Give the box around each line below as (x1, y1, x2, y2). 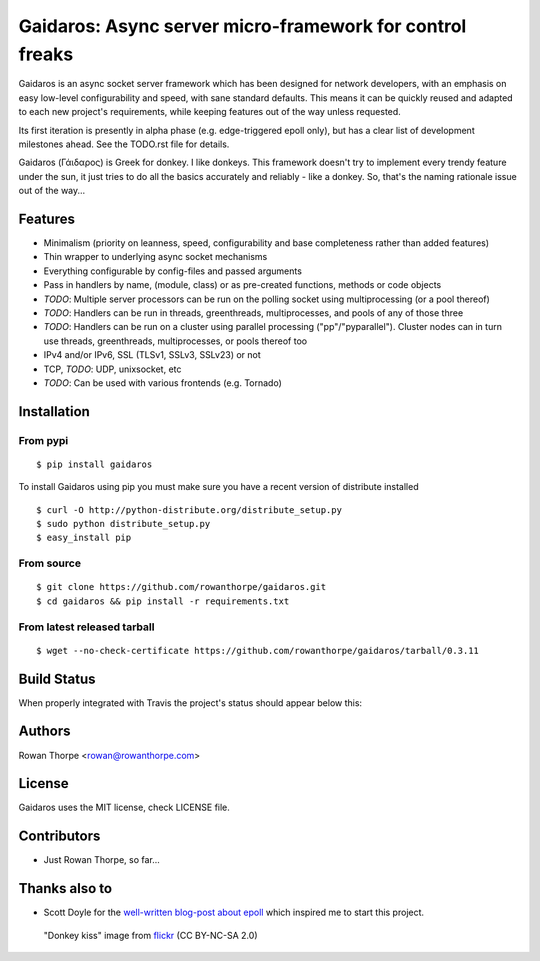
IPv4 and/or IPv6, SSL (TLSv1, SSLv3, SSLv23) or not (43, 349, 262, 361)
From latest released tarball (18, 620, 155, 634)
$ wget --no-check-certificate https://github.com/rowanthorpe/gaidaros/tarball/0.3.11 (36, 645, 480, 656)
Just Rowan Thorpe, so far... (43, 854, 160, 866)
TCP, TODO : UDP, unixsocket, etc (43, 363, 182, 375)
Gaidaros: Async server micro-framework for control (18, 15, 467, 37)
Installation (18, 403, 90, 420)
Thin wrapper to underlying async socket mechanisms (43, 251, 268, 263)
